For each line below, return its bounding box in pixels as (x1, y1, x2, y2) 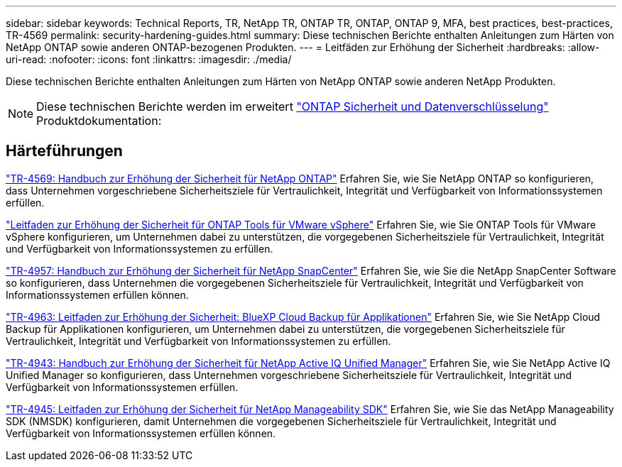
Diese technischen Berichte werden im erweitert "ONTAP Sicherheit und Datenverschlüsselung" (36, 99, 549, 114)
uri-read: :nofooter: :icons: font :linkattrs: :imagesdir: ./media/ (6, 53, 292, 65)
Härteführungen (6, 142, 123, 160)
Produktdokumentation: (36, 114, 162, 128)
